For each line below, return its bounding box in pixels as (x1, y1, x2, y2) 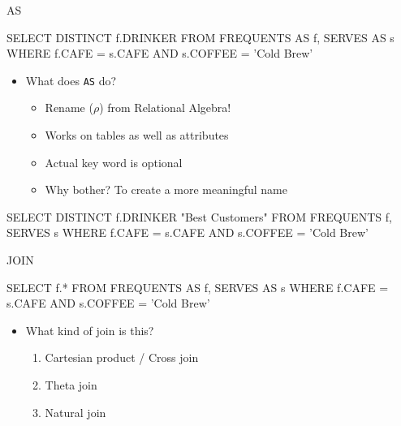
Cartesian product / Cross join (45, 349, 199, 366)
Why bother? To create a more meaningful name (45, 181, 287, 198)
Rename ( (45, 99, 93, 116)
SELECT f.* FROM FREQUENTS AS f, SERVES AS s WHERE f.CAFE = (6, 278, 389, 295)
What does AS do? (25, 71, 117, 88)
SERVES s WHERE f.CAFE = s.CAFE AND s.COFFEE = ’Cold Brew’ (6, 224, 369, 241)
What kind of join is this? (25, 321, 154, 338)
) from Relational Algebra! (99, 99, 231, 116)
